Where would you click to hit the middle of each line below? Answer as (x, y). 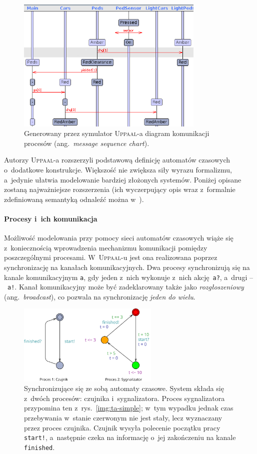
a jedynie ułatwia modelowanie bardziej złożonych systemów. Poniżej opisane (123, 179)
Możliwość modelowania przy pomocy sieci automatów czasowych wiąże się (119, 238)
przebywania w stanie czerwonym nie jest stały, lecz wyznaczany (123, 417)
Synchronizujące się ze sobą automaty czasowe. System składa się (124, 388)
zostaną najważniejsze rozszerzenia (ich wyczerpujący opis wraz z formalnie (120, 189)
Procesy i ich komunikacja (51, 218)
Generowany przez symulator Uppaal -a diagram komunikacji (117, 133)
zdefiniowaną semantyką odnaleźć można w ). (74, 199)
